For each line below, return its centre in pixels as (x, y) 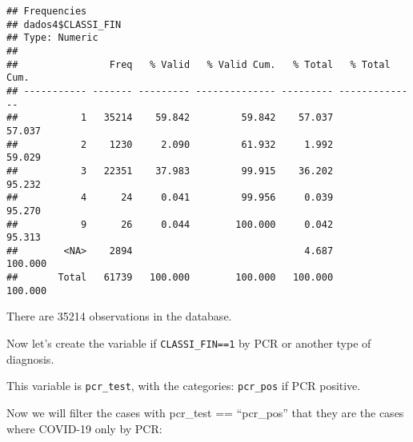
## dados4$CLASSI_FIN (64, 24)
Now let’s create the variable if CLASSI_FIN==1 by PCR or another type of (189, 343)
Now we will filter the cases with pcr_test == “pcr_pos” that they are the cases (205, 412)
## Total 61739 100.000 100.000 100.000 (170, 278)
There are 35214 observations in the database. (119, 316)
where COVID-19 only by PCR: (84, 428)
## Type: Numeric (52, 38)
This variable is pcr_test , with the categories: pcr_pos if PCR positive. (184, 386)
